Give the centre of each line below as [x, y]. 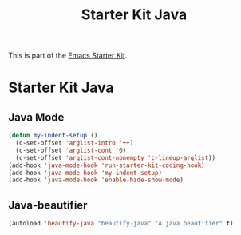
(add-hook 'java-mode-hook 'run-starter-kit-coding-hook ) [107, 165]
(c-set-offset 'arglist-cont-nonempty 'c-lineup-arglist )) [116, 157]
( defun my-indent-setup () [53, 136]
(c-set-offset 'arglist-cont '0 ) [71, 150]
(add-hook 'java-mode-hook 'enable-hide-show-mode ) [96, 180]
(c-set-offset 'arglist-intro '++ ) [75, 143]
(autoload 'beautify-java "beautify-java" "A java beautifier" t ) [121, 224]
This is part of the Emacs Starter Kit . [68, 56]
